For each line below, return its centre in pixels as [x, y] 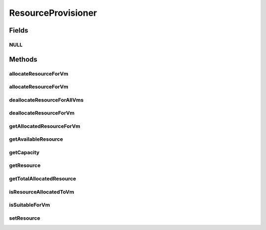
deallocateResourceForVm [42, 113]
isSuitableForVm [30, 205]
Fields [19, 30]
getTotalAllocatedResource [43, 179]
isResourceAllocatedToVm [42, 192]
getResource [25, 165]
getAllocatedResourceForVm [45, 126]
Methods [23, 59]
